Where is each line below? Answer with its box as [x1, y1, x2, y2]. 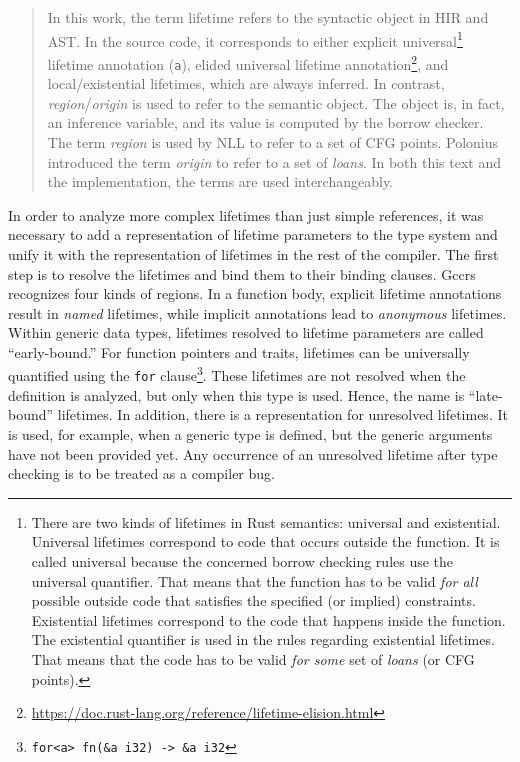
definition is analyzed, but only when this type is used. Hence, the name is [8, 384, 465, 405]
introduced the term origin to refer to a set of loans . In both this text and [47, 151, 502, 172]
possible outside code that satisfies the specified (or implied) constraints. [31, 590, 476, 611]
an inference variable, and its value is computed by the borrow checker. [47, 112, 484, 133]
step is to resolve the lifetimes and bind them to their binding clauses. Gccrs [8, 263, 476, 284]
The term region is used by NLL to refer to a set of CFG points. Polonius [47, 131, 499, 152]
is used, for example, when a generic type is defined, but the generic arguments [8, 423, 493, 444]
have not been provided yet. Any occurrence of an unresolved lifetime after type [8, 443, 498, 464]
